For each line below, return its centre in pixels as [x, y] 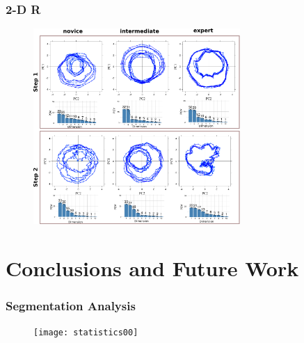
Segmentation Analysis [71, 306]
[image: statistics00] [86, 333]
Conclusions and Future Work [152, 268]
